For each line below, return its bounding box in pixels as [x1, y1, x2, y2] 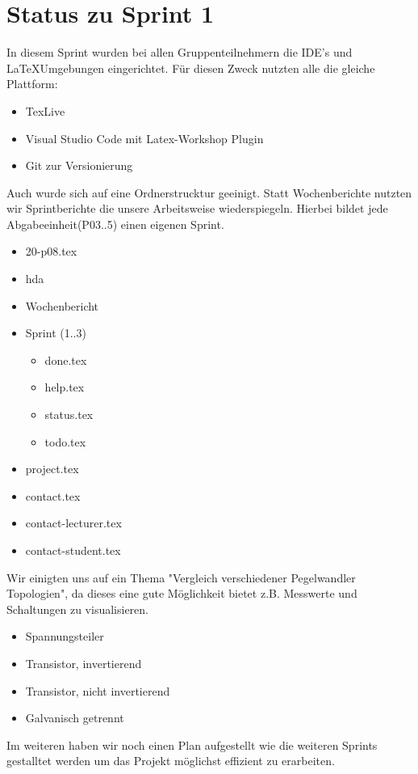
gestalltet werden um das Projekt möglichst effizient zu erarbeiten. [6, 752, 335, 769]
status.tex [44, 406, 94, 423]
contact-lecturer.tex [25, 514, 122, 531]
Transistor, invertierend [25, 654, 142, 671]
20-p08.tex [25, 243, 77, 260]
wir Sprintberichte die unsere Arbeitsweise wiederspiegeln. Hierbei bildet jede [6, 200, 388, 217]
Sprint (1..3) [25, 324, 86, 341]
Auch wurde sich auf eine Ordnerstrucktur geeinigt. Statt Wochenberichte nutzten [6, 184, 412, 201]
